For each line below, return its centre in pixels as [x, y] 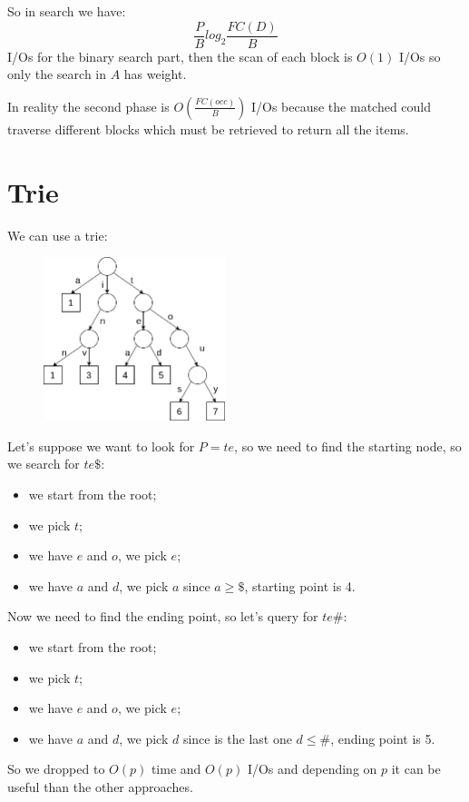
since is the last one [237, 738]
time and [176, 769]
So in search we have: [67, 11]
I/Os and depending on [312, 769]
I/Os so [420, 56]
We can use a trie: [58, 235]
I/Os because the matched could [341, 106]
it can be [416, 769]
